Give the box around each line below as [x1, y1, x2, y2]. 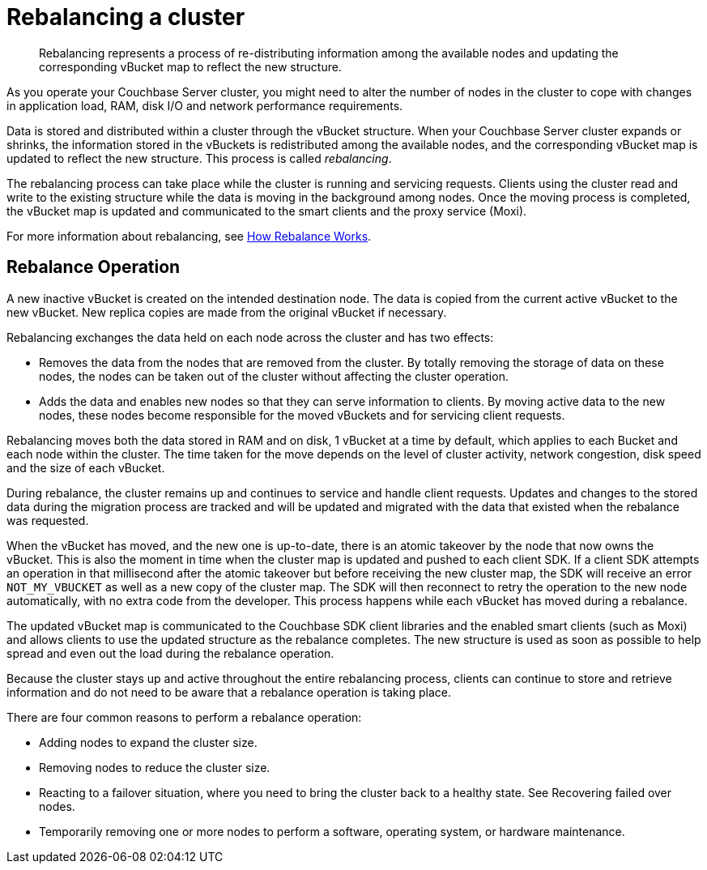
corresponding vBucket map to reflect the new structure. [39, 59, 342, 74]
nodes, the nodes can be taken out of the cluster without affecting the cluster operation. [39, 369, 509, 383]
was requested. [6, 513, 89, 527]
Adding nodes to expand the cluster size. [39, 735, 258, 749]
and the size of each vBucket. [6, 460, 165, 475]
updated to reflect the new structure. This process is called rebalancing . [6, 151, 392, 165]
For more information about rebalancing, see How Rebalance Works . [6, 228, 372, 243]
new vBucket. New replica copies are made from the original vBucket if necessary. [6, 305, 447, 319]
